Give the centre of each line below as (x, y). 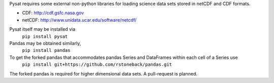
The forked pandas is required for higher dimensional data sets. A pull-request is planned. (104, 73)
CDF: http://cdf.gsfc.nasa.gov (53, 13)
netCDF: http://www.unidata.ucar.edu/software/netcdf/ (79, 20)
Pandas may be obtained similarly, (45, 43)
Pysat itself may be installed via (42, 29)
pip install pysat (45, 36)
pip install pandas (46, 51)
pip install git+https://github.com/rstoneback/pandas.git (97, 65)
